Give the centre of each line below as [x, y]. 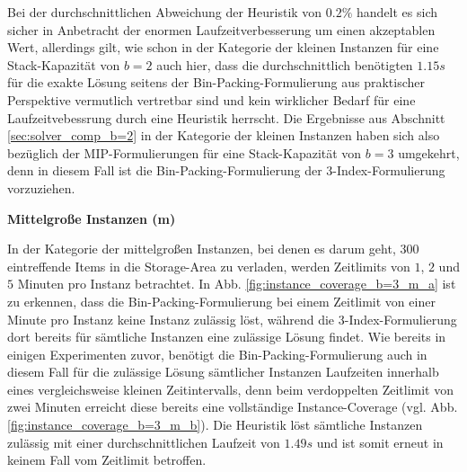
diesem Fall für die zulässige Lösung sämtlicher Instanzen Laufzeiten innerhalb [223, 372]
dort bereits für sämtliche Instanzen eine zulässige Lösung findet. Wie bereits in [227, 337]
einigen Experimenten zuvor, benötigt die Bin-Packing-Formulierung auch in [217, 354]
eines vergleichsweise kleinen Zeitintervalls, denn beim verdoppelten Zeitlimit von [231, 389]
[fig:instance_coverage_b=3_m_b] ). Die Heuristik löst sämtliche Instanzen [215, 425]
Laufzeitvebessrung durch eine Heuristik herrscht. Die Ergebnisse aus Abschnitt [226, 117]
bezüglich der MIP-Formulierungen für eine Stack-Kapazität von [185, 152]
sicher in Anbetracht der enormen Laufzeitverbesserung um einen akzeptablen [221, 29]
